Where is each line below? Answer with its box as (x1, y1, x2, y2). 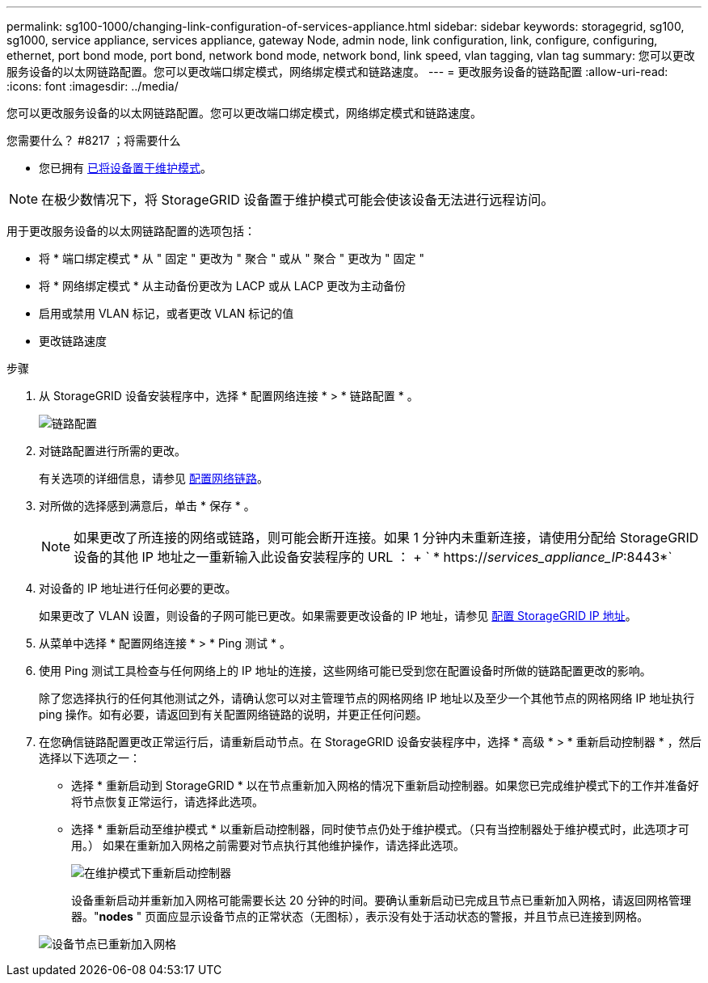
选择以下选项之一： (39, 751, 141, 765)
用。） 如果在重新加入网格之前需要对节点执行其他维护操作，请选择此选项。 (71, 838, 465, 852)
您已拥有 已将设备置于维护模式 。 (39, 161, 212, 175)
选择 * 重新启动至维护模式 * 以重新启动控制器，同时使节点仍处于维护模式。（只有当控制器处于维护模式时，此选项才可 (71, 822, 689, 836)
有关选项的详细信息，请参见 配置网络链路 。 (39, 471, 268, 485)
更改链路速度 (39, 334, 107, 348)
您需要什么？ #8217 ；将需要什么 (6, 133, 181, 147)
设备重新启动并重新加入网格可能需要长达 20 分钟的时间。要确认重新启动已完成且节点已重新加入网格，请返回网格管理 (71, 893, 692, 907)
